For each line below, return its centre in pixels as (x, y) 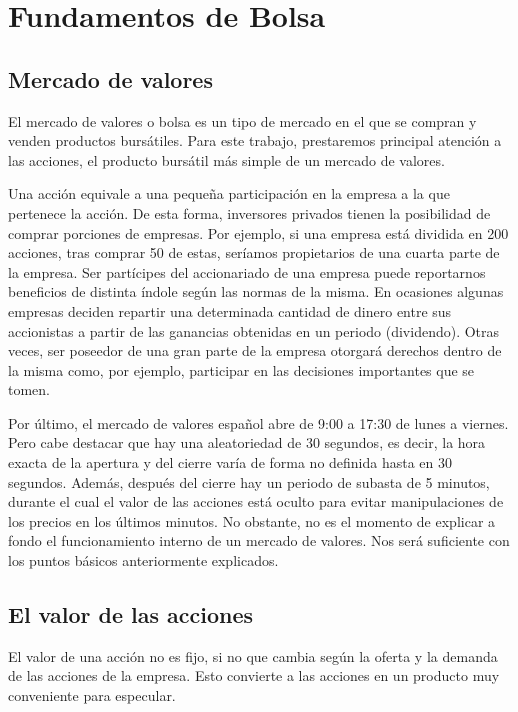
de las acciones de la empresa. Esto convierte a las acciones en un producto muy (254, 675)
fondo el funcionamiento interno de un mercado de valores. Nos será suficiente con (259, 540)
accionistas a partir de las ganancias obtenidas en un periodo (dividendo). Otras (254, 330)
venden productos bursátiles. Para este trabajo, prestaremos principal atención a (255, 140)
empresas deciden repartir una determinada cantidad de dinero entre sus (230, 310)
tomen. (29, 389)
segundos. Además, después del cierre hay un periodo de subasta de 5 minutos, (249, 481)
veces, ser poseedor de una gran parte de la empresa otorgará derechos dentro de (255, 350)
